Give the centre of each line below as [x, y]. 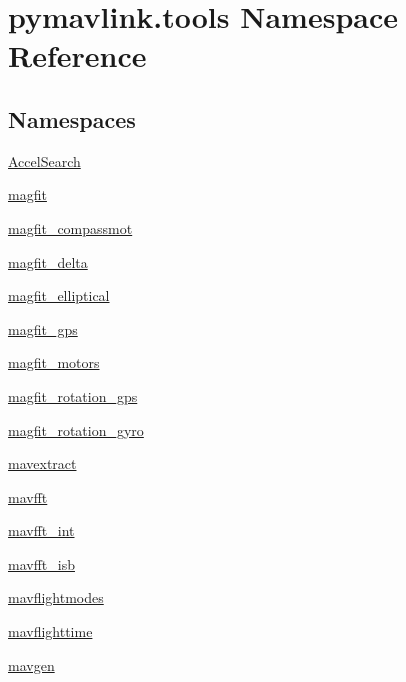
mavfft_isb [41, 563]
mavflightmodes [56, 597]
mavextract [42, 463]
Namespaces [72, 118]
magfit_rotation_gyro [76, 429]
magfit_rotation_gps [73, 395]
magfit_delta [48, 261]
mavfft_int [41, 530]
